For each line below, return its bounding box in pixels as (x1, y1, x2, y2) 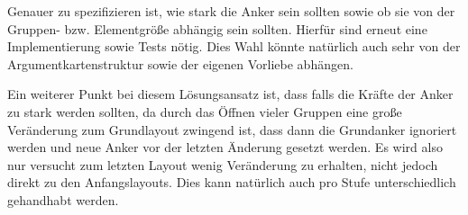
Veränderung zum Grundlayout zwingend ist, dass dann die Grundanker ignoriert (7, 120, 457, 139)
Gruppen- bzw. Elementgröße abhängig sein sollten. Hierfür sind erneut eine (7, 19, 427, 38)
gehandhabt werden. (7, 190, 119, 209)
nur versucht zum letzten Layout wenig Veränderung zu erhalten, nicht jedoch (7, 155, 438, 174)
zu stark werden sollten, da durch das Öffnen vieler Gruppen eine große (7, 102, 402, 121)
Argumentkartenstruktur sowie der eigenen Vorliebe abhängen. (7, 54, 353, 73)
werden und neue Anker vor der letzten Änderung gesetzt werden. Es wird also (7, 138, 443, 157)
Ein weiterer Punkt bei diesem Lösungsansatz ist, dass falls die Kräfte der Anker (7, 85, 454, 103)
